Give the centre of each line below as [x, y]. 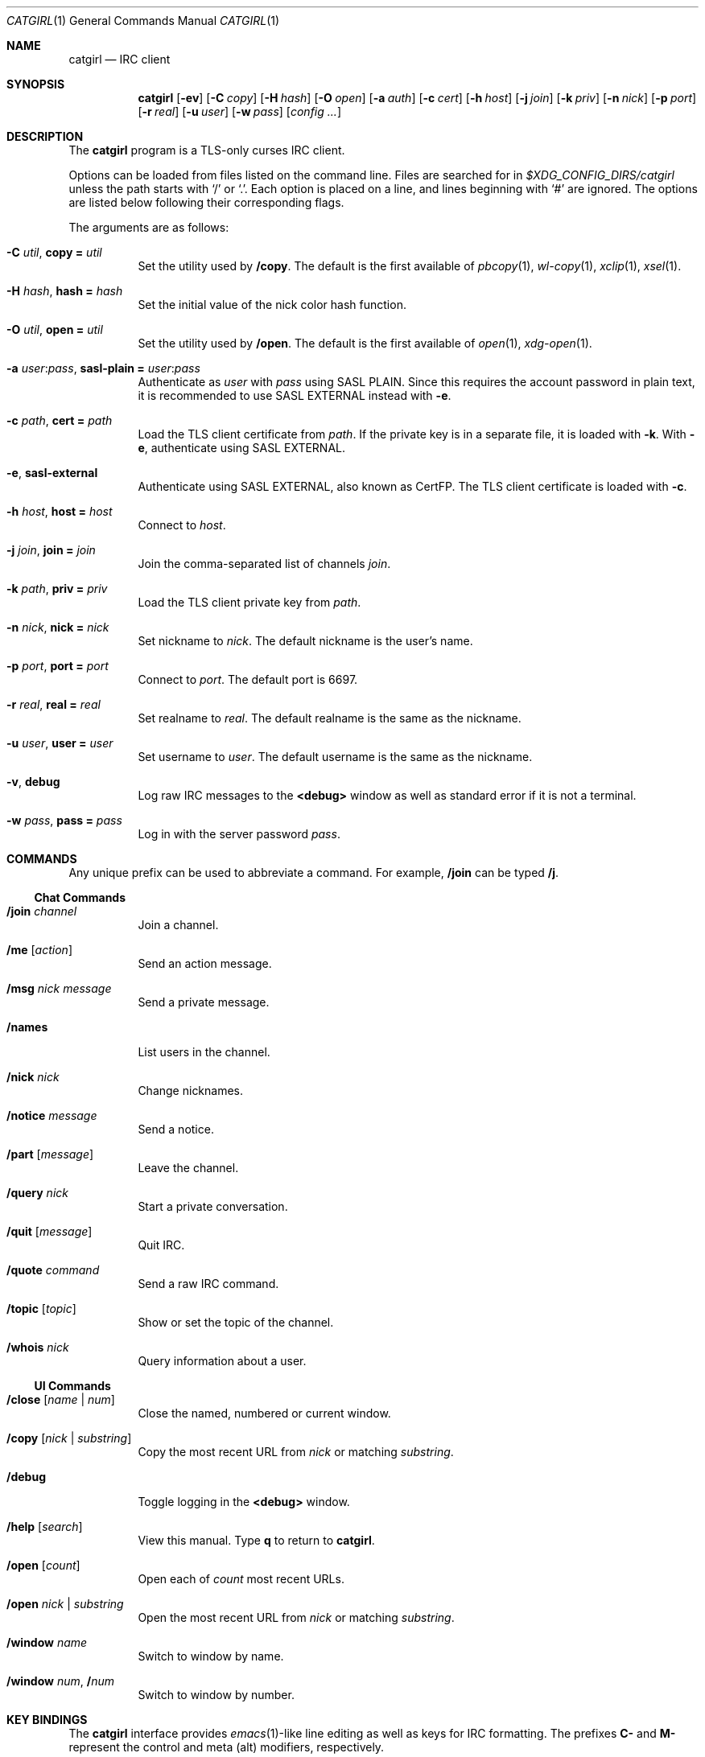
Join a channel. [178, 925]
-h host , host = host [60, 511]
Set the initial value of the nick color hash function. [272, 304]
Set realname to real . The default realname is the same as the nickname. [330, 718]
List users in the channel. [204, 1052]
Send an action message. [205, 963]
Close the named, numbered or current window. [264, 1413]
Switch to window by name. [211, 1656]
